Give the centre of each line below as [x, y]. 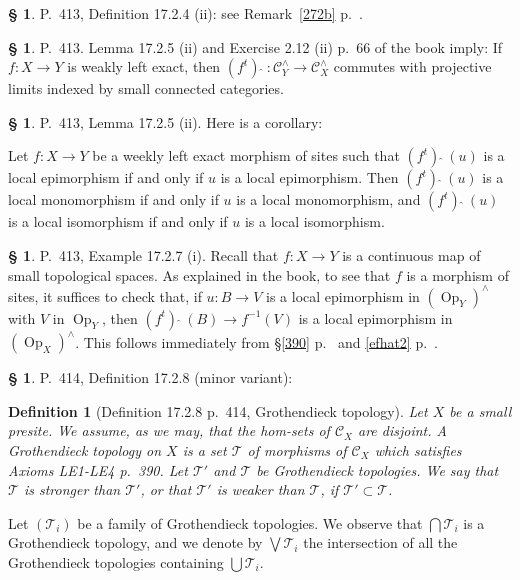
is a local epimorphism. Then [309, 177]
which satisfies [418, 449]
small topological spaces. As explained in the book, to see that [199, 274]
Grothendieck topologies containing [116, 561]
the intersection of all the [380, 542]
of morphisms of [297, 449]
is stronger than [72, 489]
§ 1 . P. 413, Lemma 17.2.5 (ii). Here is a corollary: [165, 121]
